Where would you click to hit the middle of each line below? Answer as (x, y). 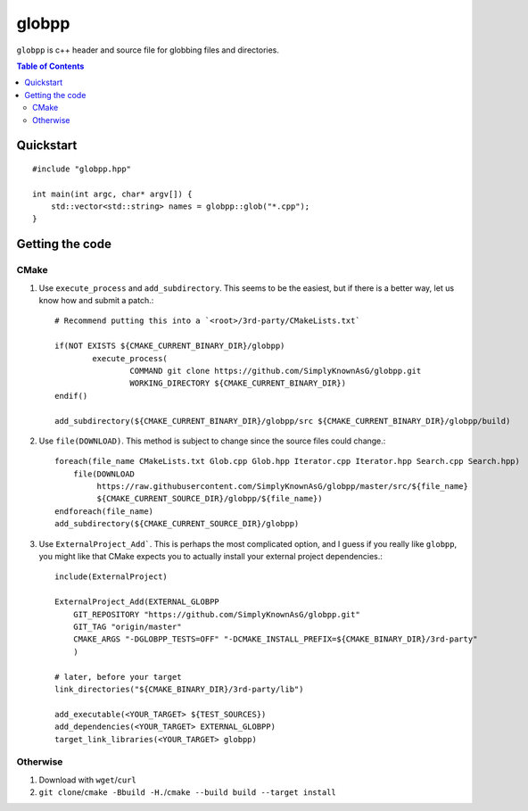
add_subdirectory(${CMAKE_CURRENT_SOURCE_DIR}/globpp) (177, 524)
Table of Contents (50, 66)
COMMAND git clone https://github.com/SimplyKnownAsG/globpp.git (276, 371)
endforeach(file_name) (104, 511)
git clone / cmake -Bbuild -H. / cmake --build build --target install (187, 792)
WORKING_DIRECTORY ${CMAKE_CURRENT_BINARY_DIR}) (238, 383)
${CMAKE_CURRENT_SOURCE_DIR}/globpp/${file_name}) (210, 499)
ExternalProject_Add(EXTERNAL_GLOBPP (137, 602)
